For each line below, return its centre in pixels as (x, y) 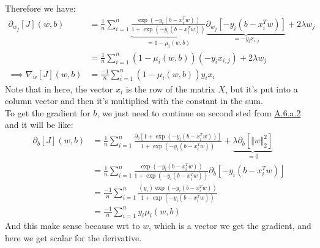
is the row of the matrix (170, 88)
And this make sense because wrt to (73, 226)
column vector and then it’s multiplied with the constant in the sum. (134, 101)
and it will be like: (39, 125)
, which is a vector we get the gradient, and (230, 226)
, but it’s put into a (262, 88)
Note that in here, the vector (59, 88)
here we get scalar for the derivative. (73, 238)
